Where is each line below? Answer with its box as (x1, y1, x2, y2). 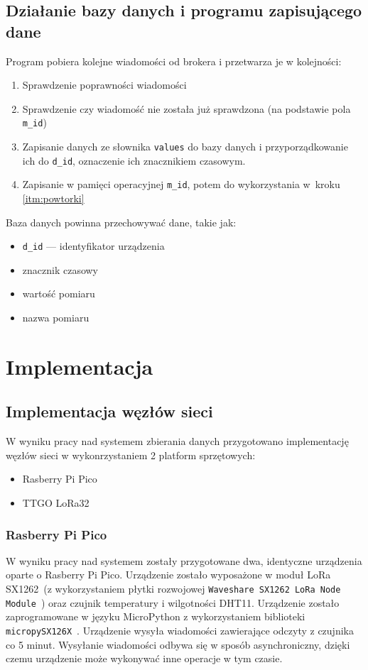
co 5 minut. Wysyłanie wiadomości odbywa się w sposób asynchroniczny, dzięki (6, 637, 350, 652)
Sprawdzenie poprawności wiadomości (22, 77, 187, 92)
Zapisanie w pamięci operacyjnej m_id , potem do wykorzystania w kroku (22, 177, 340, 192)
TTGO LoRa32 (22, 495, 90, 510)
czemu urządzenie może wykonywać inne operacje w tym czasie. (6, 651, 283, 666)
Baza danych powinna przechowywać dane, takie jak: (6, 214, 237, 229)
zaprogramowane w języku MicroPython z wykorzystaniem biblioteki (6, 609, 305, 624)
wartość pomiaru (22, 286, 95, 301)
